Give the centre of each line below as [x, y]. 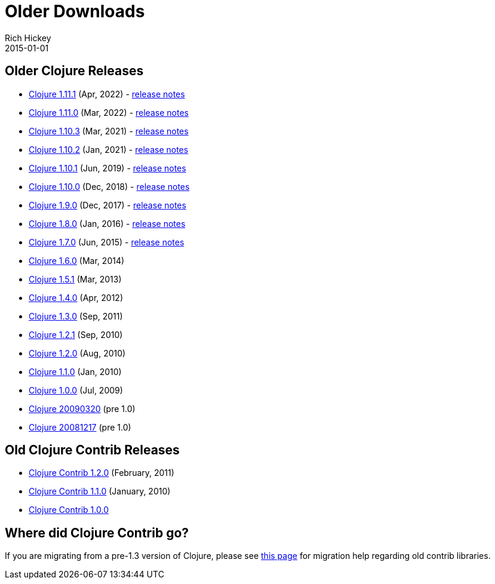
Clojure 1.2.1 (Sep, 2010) [76, 334]
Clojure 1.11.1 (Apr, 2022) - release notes [107, 94]
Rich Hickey [28, 38]
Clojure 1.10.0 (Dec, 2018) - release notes [109, 186]
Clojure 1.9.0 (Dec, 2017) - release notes [107, 205]
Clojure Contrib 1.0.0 [69, 510]
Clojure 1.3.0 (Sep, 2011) [76, 316]
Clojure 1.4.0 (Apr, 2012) [76, 297]
